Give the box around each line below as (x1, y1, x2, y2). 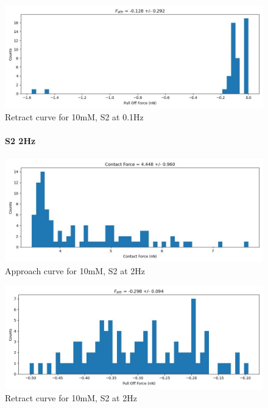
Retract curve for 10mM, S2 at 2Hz (5, 391, 137, 404)
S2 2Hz (5, 134, 36, 147)
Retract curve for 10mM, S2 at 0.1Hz (5, 111, 144, 123)
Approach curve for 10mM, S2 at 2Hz (5, 264, 145, 277)
